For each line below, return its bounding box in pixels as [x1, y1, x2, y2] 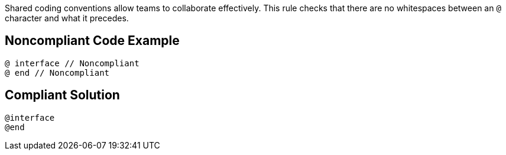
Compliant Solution [5, 88, 120, 103]
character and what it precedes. [5, 13, 129, 23]
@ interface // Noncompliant [5, 58, 140, 68]
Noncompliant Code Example [5, 33, 180, 49]
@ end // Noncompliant [5, 67, 110, 77]
